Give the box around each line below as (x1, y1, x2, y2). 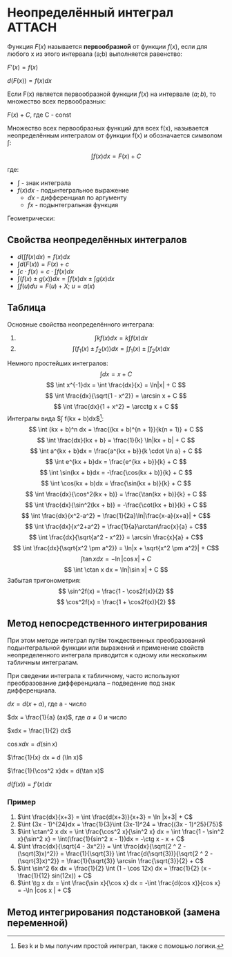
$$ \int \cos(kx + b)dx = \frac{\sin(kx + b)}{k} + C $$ (41, 479, 191, 487)
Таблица (7, 302, 46, 313)
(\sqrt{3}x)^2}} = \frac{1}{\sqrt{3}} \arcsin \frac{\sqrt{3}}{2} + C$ (17, 857, 204, 865)
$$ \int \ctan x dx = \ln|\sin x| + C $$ (64, 565, 168, 574)
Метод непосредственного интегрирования (7, 618, 208, 630)
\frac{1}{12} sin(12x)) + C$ (17, 871, 92, 880)
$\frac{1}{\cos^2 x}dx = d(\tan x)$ (7, 766, 104, 775)
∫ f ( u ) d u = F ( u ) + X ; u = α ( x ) (17, 282, 95, 290)
